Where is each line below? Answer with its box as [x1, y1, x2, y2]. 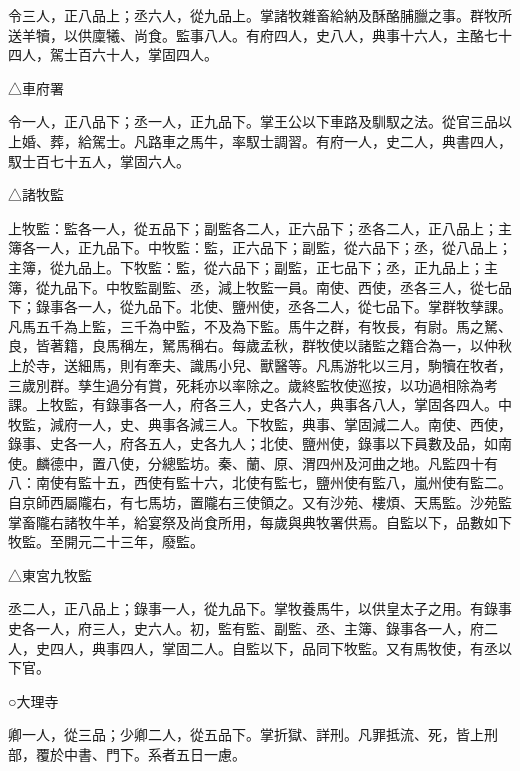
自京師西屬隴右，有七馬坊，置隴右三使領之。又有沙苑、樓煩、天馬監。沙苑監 [8, 492, 512, 513]
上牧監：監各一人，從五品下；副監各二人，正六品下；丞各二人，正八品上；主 [8, 217, 512, 238]
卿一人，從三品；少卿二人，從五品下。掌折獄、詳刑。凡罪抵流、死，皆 [8, 724, 470, 745]
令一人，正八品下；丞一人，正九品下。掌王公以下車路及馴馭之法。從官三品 [8, 111, 498, 132]
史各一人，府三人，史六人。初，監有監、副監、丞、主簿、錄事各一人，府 [8, 618, 484, 639]
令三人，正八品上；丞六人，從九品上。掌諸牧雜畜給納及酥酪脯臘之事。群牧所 [8, 5, 512, 25]
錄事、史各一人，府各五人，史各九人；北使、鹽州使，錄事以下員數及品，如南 [8, 433, 512, 454]
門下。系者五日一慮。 [105, 744, 246, 764]
